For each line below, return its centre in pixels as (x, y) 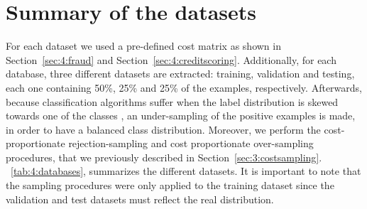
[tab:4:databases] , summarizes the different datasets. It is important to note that (186, 171)
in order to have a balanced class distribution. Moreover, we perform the (163, 129)
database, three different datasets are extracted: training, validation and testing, (180, 74)
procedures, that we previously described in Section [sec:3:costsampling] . (164, 157)
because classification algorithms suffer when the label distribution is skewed (172, 101)
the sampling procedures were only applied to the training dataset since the (170, 185)
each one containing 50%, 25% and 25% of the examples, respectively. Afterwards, (184, 87)
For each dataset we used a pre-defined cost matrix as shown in (143, 46)
